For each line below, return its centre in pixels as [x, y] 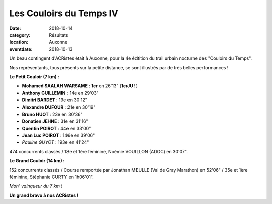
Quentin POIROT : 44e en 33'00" [56, 128]
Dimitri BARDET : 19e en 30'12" [55, 100]
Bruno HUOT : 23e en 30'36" [52, 114]
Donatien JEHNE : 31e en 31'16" [55, 121]
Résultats [59, 35]
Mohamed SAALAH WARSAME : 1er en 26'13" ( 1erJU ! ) [80, 86]
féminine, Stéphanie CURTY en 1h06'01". [52, 177]
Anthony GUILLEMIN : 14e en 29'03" [60, 93]
